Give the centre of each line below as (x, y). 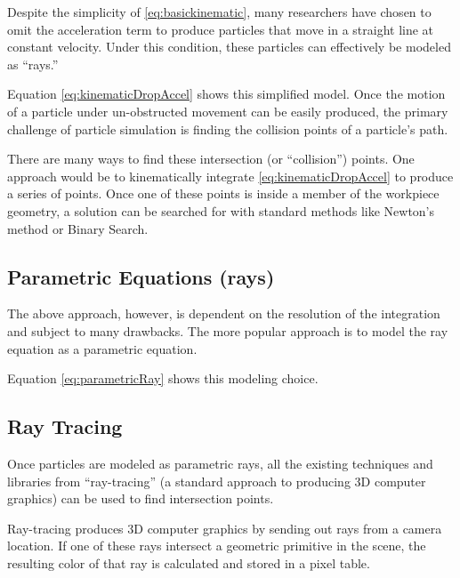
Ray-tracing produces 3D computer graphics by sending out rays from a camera (225, 528)
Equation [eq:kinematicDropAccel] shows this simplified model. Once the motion (226, 94)
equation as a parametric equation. (102, 348)
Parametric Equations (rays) (141, 276)
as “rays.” (33, 64)
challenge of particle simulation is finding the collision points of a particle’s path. (228, 128)
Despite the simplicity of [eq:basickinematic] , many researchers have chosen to (219, 12)
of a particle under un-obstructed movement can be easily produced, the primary (228, 111)
